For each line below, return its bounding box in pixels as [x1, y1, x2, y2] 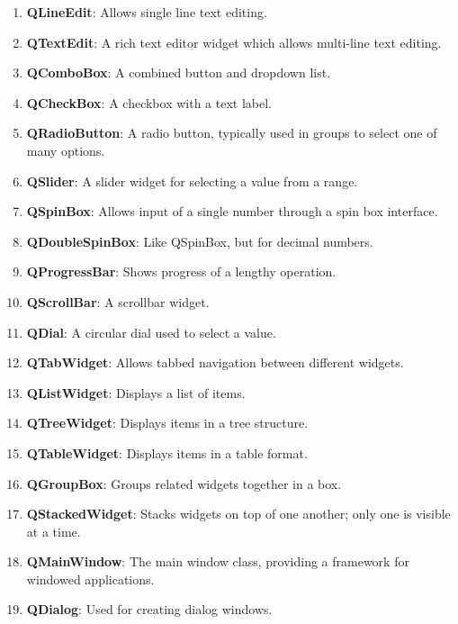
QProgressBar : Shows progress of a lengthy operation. [26, 262, 337, 281]
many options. [26, 140, 105, 159]
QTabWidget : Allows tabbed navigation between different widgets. [26, 353, 404, 372]
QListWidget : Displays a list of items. [26, 383, 246, 402]
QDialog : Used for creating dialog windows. [26, 600, 273, 619]
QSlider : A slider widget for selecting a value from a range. [26, 171, 358, 190]
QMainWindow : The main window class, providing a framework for [26, 552, 409, 571]
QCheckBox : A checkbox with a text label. [26, 93, 272, 112]
